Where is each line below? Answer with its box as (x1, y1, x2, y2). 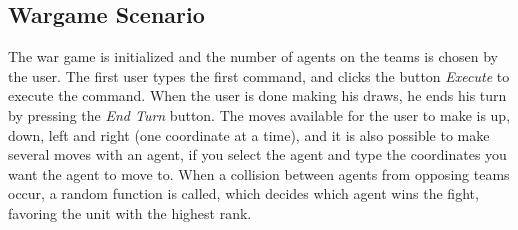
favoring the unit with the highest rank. (8, 202, 252, 223)
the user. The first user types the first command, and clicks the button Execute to (8, 65, 510, 86)
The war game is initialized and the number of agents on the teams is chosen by (8, 46, 499, 67)
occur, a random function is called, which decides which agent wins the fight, (8, 183, 479, 204)
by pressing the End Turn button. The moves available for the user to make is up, (8, 104, 511, 125)
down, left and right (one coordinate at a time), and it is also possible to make (8, 124, 490, 145)
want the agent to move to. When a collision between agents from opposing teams (8, 163, 510, 184)
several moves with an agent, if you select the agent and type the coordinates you (8, 144, 507, 165)
